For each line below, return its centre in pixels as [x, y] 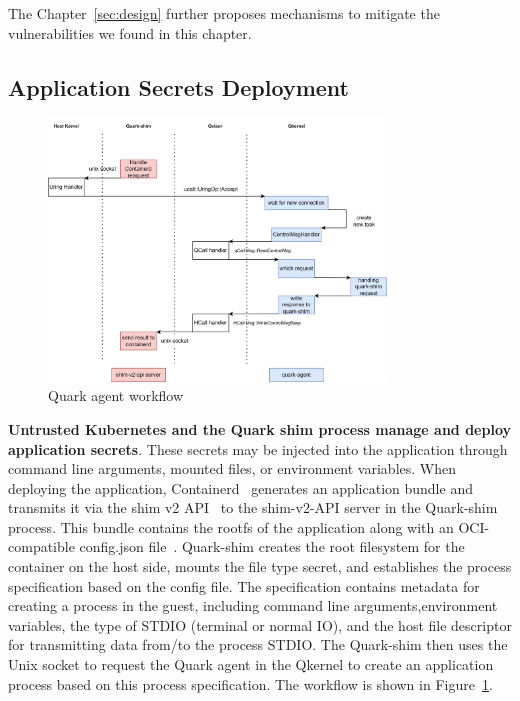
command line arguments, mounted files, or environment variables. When [232, 468]
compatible [41, 546]
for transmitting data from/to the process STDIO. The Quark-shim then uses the [258, 644]
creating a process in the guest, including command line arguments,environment [253, 605]
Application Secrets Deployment [178, 86]
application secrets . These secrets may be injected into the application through [258, 448]
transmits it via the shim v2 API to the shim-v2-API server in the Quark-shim [253, 507]
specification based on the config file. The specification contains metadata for [244, 585]
